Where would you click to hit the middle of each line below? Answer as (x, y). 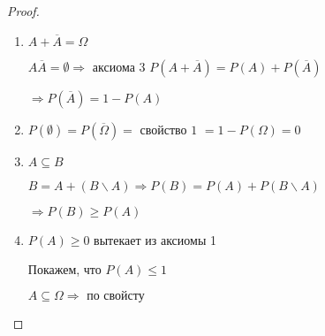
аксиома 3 (119, 68)
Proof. (23, 11)
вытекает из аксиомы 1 (155, 239)
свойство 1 (169, 130)
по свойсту (116, 296)
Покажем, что (64, 269)
